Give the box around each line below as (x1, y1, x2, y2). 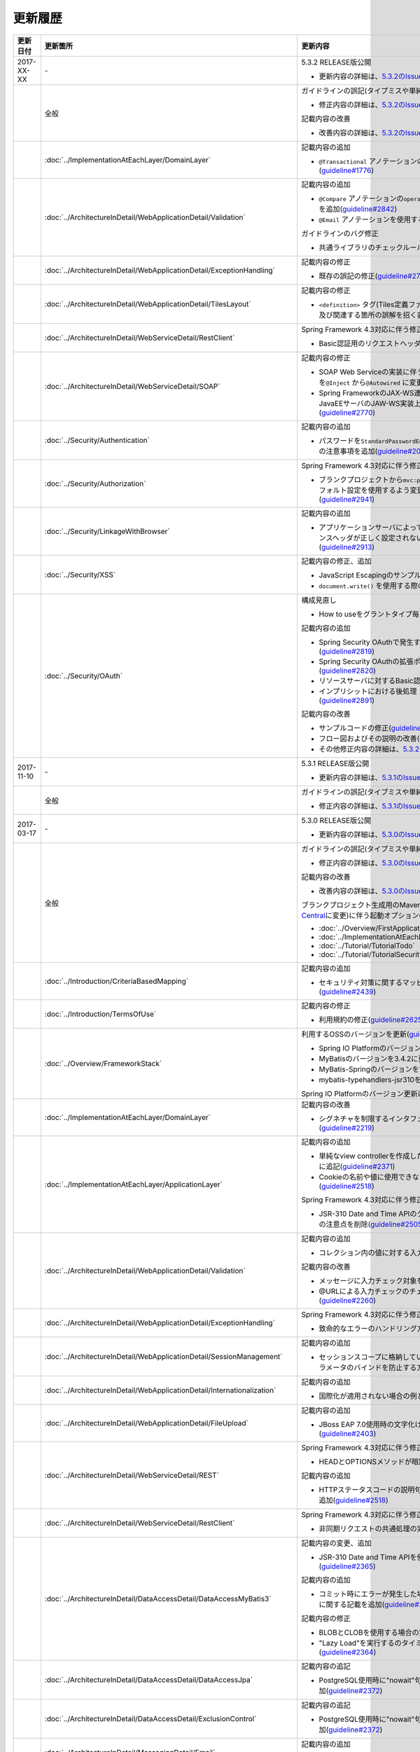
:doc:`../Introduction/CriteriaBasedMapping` (44, 976, 189, 986)
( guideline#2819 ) (318, 646, 374, 656)
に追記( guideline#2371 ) (318, 1161, 395, 1171)
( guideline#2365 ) (318, 1561, 376, 1571)
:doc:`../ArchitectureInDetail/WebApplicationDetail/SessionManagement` (44, 1351, 283, 1361)
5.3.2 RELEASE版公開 (301, 57, 372, 67)
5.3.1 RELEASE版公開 (301, 758, 370, 768)
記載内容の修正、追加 (301, 556, 372, 566)
